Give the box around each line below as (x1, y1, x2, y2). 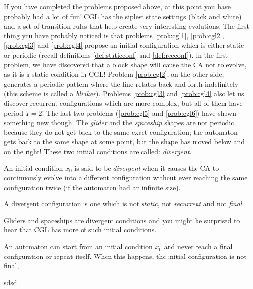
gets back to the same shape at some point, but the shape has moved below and (4, 136, 245, 147)
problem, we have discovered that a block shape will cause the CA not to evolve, (4, 59, 247, 69)
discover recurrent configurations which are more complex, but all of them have (4, 97, 243, 108)
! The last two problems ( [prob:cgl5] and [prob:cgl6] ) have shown (42, 107, 236, 118)
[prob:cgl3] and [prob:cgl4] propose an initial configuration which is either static (4, 40, 244, 50)
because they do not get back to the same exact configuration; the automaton (4, 127, 238, 137)
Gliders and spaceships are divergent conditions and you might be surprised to (4, 215, 240, 225)
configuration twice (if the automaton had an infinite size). (4, 182, 181, 192)
